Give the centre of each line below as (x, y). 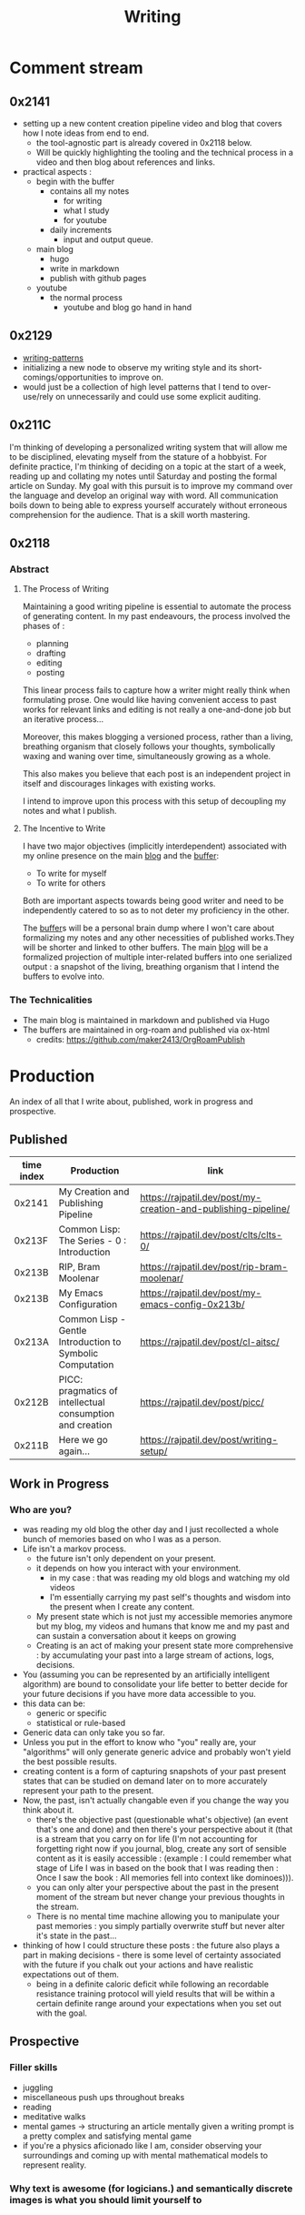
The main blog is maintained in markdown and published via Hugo (146, 1020)
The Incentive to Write (64, 828)
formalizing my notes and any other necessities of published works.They (158, 938)
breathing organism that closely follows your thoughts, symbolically (149, 747)
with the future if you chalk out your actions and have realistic (138, 1965)
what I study (86, 210)
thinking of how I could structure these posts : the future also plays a (151, 1946)
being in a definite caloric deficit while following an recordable (152, 1984)
